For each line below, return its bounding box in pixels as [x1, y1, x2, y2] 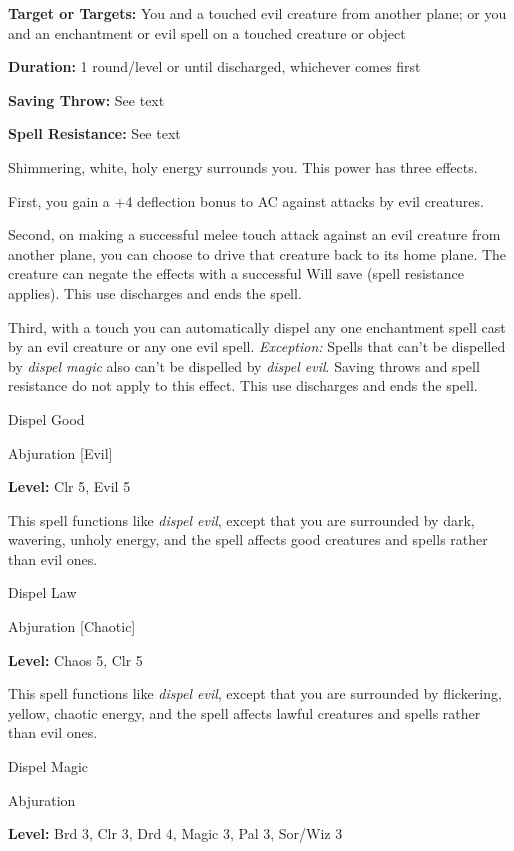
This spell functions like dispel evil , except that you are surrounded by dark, [8, 509, 475, 530]
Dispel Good [8, 408, 85, 429]
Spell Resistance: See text [8, 123, 181, 144]
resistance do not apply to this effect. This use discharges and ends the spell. [8, 375, 478, 396]
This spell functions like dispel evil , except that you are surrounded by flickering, [8, 683, 502, 704]
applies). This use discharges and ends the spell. [8, 282, 302, 303]
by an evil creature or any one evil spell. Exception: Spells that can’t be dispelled [8, 336, 506, 357]
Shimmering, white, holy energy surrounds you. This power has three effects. [8, 156, 478, 177]
